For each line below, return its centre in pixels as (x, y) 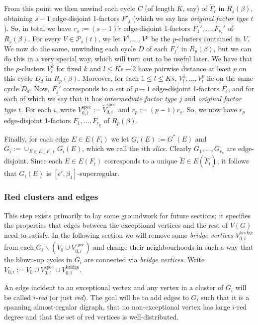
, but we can (232, 48)
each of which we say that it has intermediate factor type (90, 98)
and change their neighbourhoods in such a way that (173, 247)
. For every (44, 39)
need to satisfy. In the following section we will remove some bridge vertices (119, 235)
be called (18, 297)
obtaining (18, 18)
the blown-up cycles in (38, 259)
